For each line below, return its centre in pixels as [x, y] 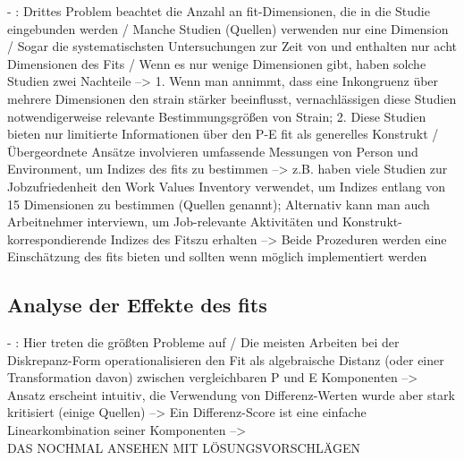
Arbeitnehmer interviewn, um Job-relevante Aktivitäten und [173, 221]
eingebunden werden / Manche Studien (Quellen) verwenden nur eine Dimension [228, 28]
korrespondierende [57, 239]
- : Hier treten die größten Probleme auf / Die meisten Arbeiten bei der [203, 342]
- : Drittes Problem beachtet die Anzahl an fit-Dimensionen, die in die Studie [219, 11]
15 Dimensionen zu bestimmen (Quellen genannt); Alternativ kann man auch [219, 204]
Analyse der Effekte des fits [137, 305]
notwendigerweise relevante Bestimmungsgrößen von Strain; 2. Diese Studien [217, 116]
